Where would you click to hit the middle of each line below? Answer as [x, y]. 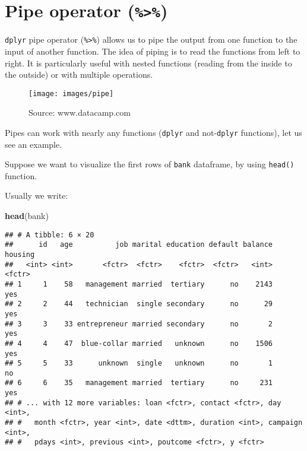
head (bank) [27, 216]
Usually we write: [37, 196]
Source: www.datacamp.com [80, 112]
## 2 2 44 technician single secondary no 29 [139, 304]
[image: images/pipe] [71, 93]
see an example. [34, 144]
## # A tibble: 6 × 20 [50, 235]
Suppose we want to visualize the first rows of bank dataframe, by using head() [150, 164]
